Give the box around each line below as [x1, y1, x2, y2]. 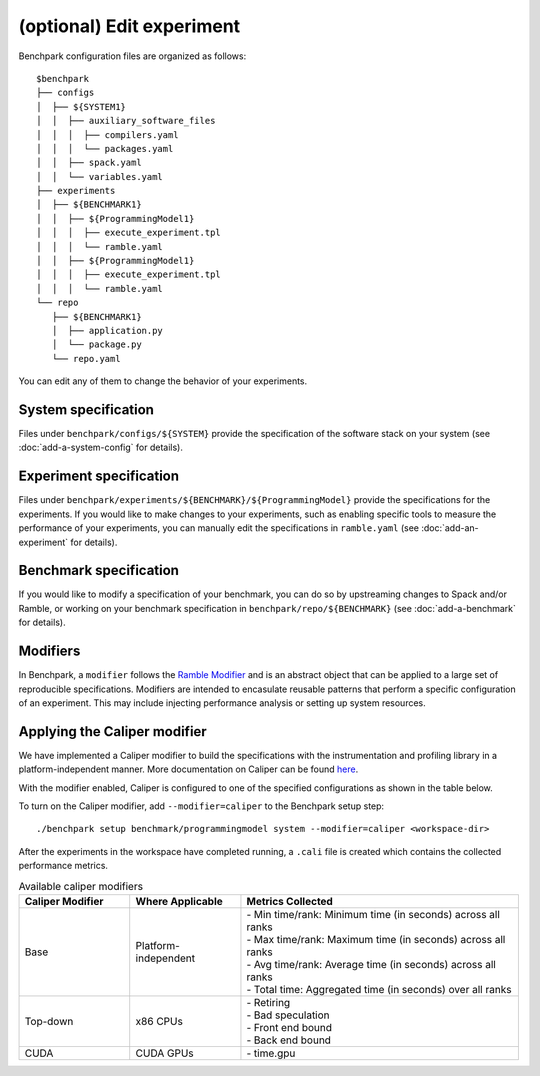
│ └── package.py [51, 339, 142, 350]
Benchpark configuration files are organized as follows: [18, 50, 247, 62]
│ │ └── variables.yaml [36, 171, 164, 182]
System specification [18, 401, 155, 418]
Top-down [24, 1014, 74, 1028]
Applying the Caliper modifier [18, 723, 207, 740]
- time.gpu [246, 1046, 296, 1060]
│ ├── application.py [51, 325, 164, 336]
